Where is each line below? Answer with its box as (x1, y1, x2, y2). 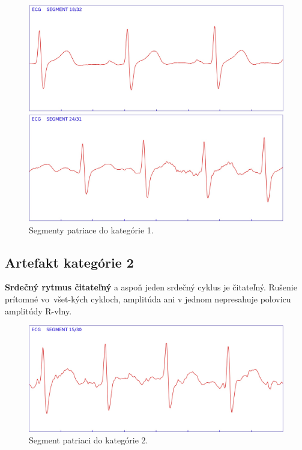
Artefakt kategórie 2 (5, 253, 134, 271)
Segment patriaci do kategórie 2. (29, 434, 148, 446)
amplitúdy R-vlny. (5, 304, 72, 317)
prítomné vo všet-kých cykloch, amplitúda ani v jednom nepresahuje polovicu (5, 293, 291, 305)
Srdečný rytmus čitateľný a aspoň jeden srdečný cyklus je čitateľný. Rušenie (5, 281, 297, 293)
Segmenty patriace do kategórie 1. (29, 223, 154, 236)
